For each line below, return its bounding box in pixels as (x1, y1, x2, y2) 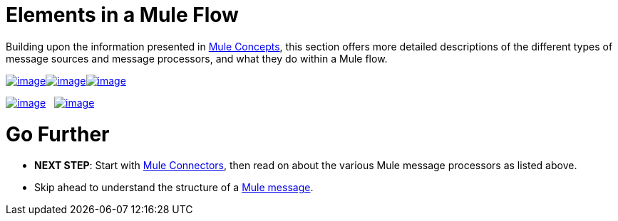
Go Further (6, 122, 110, 146)
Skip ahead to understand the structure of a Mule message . (34, 181, 314, 194)
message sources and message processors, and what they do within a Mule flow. (6, 52, 388, 65)
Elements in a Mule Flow (6, 3, 239, 27)
